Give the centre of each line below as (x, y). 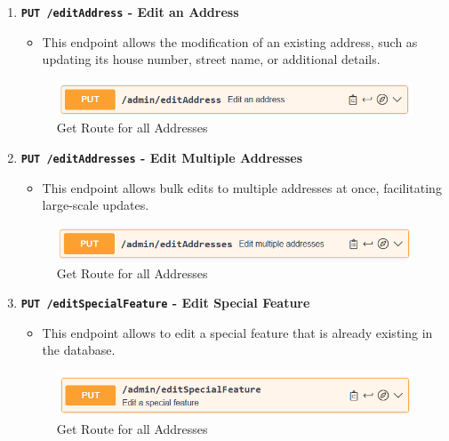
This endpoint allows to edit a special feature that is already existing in (237, 332)
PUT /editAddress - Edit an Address (130, 12)
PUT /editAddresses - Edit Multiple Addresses (162, 158)
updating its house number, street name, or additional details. (211, 59)
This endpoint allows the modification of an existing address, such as (230, 41)
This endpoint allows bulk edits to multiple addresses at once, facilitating (242, 187)
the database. (79, 350)
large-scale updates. (96, 205)
